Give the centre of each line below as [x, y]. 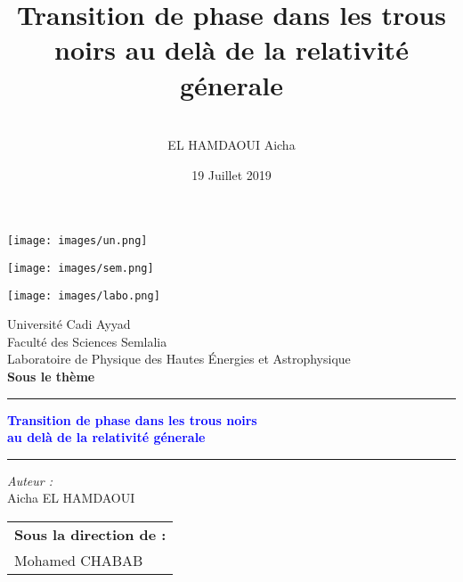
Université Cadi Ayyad [69, 324]
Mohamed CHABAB [79, 560]
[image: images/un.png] [77, 241]
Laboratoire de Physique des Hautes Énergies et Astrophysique [179, 359]
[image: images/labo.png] [84, 295]
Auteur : [30, 480]
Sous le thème [51, 377]
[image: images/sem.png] [81, 268]
